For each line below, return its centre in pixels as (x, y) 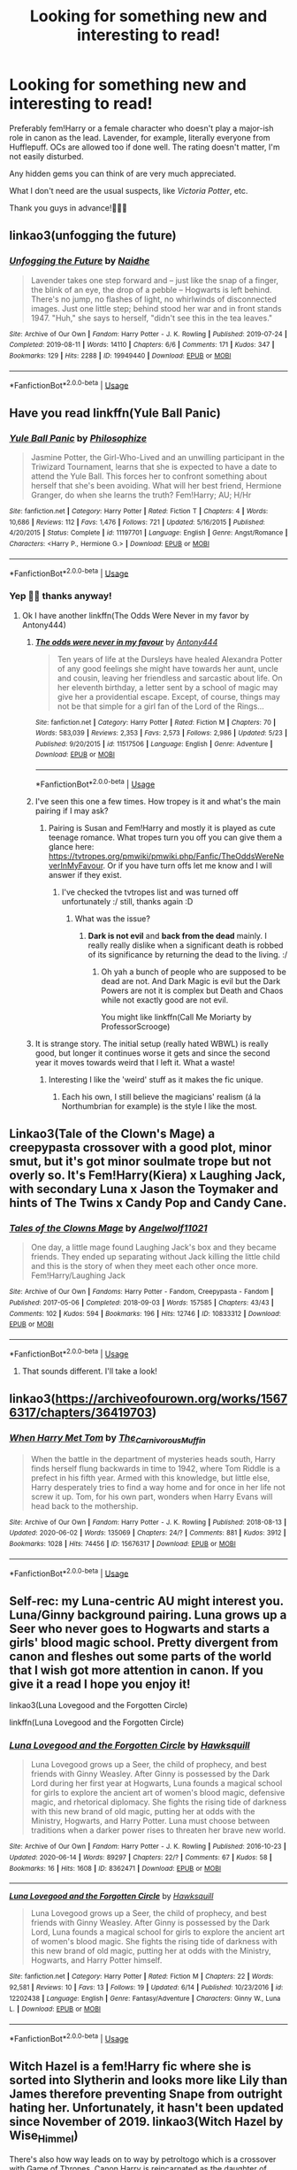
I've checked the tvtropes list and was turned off (150, 892)
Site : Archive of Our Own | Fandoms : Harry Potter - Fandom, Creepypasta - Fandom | (141, 1292)
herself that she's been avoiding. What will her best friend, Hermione (156, 485)
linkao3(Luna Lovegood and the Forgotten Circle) (99, 1705)
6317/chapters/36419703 (81, 1413)
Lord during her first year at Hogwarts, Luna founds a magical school (156, 1783)
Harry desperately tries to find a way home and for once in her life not (158, 1487)
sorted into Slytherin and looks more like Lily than (148, 2080)
